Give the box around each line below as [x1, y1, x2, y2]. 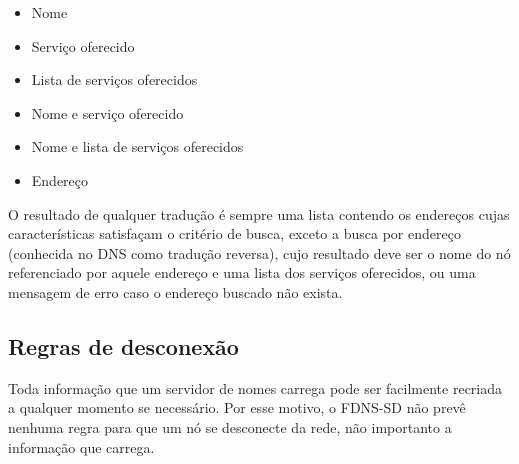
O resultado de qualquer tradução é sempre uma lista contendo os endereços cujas [8, 203, 510, 224]
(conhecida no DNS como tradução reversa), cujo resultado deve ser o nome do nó [8, 242, 511, 263]
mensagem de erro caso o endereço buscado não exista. [8, 281, 343, 302]
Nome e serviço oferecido [31, 102, 184, 123]
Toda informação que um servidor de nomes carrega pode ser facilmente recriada [8, 377, 503, 398]
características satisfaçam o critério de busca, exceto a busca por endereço [8, 223, 461, 244]
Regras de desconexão [8, 330, 239, 361]
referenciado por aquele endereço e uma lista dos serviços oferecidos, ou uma [8, 262, 476, 283]
